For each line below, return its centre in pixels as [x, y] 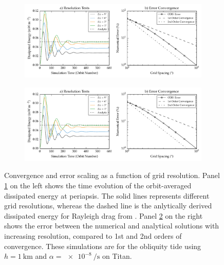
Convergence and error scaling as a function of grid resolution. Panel [112, 175]
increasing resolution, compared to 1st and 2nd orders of [93, 235]
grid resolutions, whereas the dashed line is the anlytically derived [108, 206]
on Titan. [117, 256]
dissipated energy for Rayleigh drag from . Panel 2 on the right [104, 215]
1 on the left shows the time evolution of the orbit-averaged [98, 185]
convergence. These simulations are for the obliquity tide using [103, 246]
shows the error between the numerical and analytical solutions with [112, 226]
